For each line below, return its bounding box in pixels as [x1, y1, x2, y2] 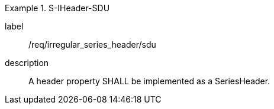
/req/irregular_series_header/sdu [28, 39, 156, 49]
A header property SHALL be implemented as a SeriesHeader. [28, 76, 270, 86]
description [5, 58, 49, 68]
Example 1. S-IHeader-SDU [5, 3, 110, 13]
